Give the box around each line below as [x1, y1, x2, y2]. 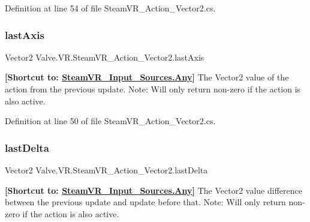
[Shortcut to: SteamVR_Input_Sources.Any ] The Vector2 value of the [5, 71, 289, 83]
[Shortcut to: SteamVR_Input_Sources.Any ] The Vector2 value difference [5, 184, 302, 196]
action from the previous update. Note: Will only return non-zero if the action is [5, 83, 301, 95]
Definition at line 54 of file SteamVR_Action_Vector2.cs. [5, 2, 216, 14]
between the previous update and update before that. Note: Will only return [5, 196, 286, 208]
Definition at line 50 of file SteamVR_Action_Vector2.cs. [5, 115, 216, 127]
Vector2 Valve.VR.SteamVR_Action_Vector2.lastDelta [5, 164, 208, 176]
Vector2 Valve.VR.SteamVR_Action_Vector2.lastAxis [5, 50, 204, 63]
